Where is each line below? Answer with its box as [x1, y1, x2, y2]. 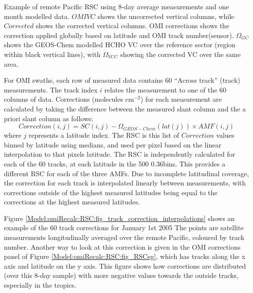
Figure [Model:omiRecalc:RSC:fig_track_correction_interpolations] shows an [4, 213, 235, 223]
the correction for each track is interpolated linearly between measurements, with [4, 178, 246, 188]
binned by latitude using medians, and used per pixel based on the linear [4, 139, 221, 149]
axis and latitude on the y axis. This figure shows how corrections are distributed [4, 260, 246, 271]
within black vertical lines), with [4, 49, 101, 59]
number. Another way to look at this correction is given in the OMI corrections [4, 241, 241, 252]
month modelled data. [4, 11, 70, 21]
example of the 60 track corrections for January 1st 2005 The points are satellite [4, 222, 244, 233]
